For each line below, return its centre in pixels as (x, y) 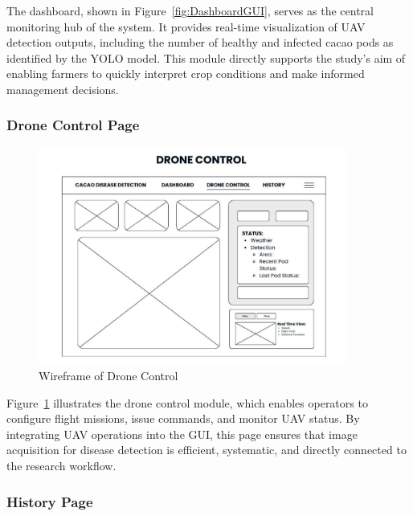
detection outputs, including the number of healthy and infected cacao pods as (200, 42)
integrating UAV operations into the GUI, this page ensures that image (182, 434)
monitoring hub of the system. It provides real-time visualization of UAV (186, 26)
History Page (50, 501)
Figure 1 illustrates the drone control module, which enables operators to (187, 402)
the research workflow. (61, 466)
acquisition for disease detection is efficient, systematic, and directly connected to (206, 450)
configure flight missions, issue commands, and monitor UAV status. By (183, 418)
